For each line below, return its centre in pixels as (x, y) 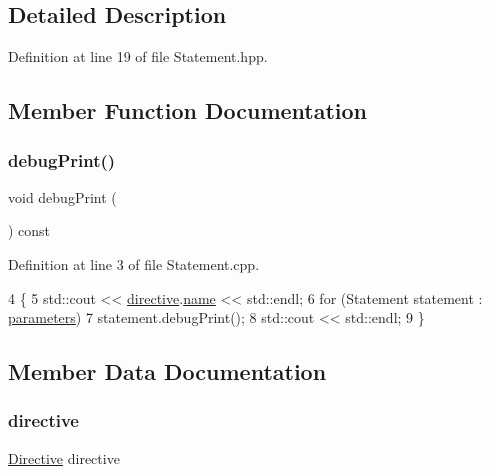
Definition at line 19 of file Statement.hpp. (138, 56)
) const (29, 230)
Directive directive (64, 457)
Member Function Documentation (188, 110)
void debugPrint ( (62, 196)
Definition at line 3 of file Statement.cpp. (134, 263)
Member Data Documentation (167, 371)
